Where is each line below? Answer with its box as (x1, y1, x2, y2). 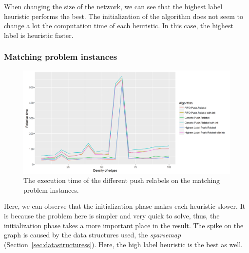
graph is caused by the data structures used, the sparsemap (4, 230, 181, 240)
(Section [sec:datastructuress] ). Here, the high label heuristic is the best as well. (4, 239, 243, 249)
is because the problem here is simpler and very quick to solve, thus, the (4, 210, 220, 220)
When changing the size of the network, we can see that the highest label (4, 1, 223, 11)
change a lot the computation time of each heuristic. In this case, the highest (4, 20, 233, 31)
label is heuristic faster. (4, 30, 74, 40)
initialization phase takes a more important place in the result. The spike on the (4, 220, 244, 230)
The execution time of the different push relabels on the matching (23, 175, 220, 185)
